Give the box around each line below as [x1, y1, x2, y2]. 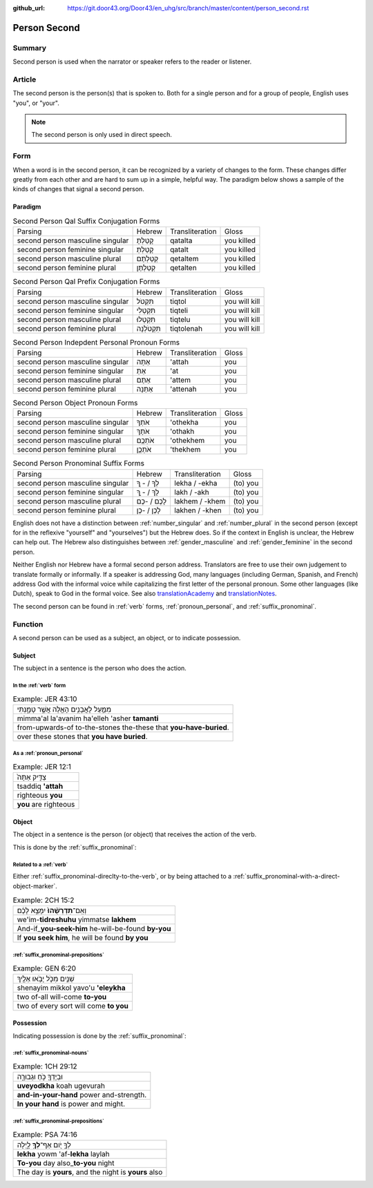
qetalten [169, 263, 197, 273]
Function [12, 619, 44, 629]
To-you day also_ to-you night [17, 1158, 115, 1167]
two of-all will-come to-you [17, 992, 107, 1002]
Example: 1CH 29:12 [12, 1062, 77, 1071]
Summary [12, 43, 47, 52]
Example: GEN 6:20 [12, 964, 76, 973]
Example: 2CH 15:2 [12, 895, 75, 905]
